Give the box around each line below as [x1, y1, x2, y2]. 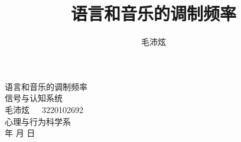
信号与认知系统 [5, 92, 63, 104]
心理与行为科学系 [5, 115, 71, 127]
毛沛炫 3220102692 [5, 103, 83, 115]
